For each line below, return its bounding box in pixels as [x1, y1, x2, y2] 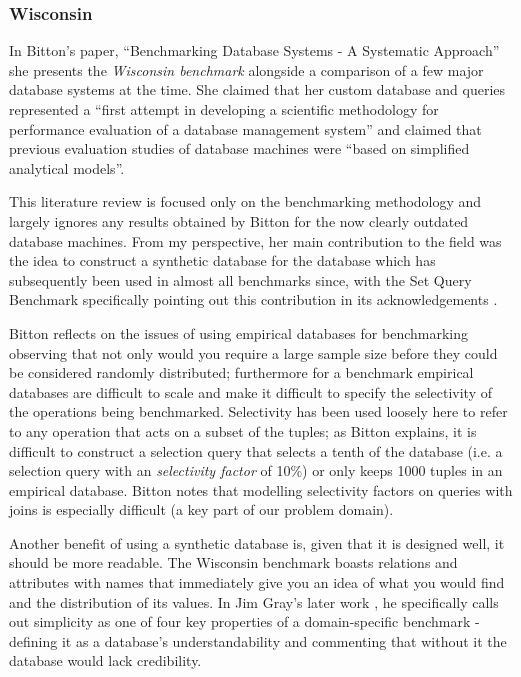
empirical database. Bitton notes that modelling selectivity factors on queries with [9, 479, 513, 500]
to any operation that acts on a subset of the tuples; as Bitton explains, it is [9, 420, 477, 441]
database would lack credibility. [9, 650, 202, 671]
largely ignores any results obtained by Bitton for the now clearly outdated [9, 210, 469, 231]
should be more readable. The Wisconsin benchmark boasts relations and [9, 552, 458, 573]
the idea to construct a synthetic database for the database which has [9, 250, 436, 271]
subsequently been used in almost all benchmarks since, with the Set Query [9, 269, 472, 290]
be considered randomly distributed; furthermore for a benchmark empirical [9, 362, 474, 383]
